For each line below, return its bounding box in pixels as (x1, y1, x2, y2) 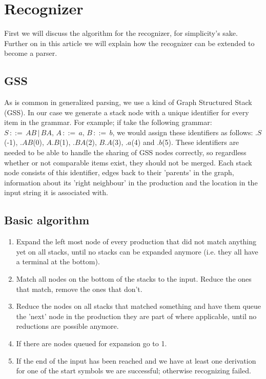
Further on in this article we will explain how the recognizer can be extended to (4, 37, 255, 48)
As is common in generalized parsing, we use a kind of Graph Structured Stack (4, 97, 252, 108)
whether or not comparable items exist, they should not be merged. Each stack (4, 157, 252, 167)
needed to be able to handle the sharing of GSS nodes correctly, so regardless (4, 147, 247, 158)
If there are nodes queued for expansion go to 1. (16, 338, 167, 348)
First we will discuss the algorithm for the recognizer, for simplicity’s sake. (4, 28, 238, 38)
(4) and (131, 137, 155, 148)
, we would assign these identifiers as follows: (112, 127, 253, 137)
